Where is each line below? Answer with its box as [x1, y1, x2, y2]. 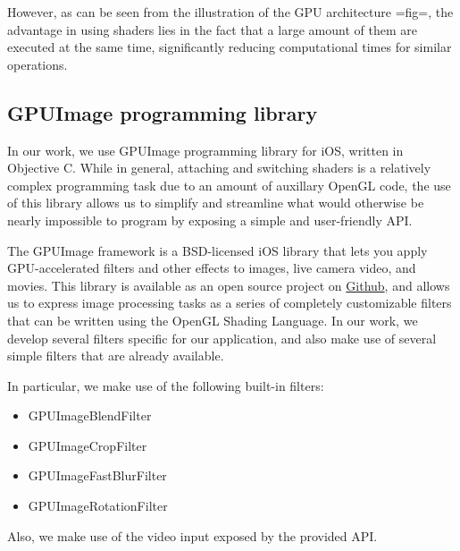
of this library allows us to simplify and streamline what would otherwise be [7, 193, 424, 212]
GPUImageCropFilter [28, 436, 147, 454]
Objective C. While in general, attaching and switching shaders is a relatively [7, 158, 431, 177]
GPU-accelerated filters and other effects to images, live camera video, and [7, 259, 416, 277]
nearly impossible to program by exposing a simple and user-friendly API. [7, 210, 413, 229]
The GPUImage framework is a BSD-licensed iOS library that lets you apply [7, 241, 428, 259]
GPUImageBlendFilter [28, 406, 152, 425]
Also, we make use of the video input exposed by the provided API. [7, 526, 378, 545]
